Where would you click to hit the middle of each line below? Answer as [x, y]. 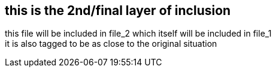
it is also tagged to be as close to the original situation [111, 44]
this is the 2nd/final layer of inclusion [118, 10]
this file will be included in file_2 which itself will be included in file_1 [138, 34]
